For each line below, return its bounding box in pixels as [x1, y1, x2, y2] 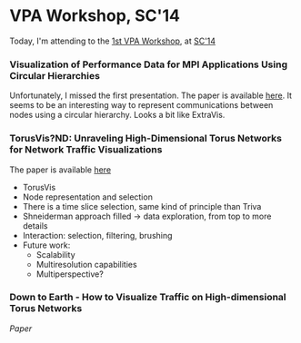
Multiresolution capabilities [35, 259, 138, 269]
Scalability [35, 249, 75, 260]
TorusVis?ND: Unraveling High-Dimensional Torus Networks [9, 132, 282, 145]
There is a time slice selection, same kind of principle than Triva [22, 201, 262, 211]
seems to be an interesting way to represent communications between [9, 100, 274, 111]
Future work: [22, 240, 71, 250]
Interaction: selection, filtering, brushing [22, 230, 173, 240]
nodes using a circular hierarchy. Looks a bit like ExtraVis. [9, 110, 226, 121]
